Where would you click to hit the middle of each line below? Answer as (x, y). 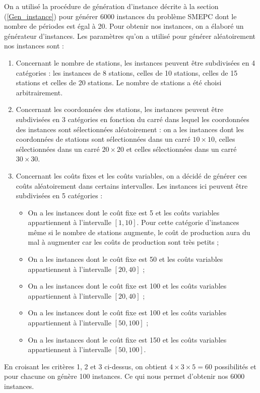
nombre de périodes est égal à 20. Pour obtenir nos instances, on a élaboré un (124, 26)
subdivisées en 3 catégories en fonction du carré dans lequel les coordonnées (133, 119)
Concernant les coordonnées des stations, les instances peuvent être (120, 109)
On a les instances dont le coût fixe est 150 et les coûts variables (127, 339)
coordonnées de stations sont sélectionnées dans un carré (103, 139)
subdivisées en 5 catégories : (59, 195)
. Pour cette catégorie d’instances (188, 222)
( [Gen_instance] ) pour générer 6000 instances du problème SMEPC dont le (120, 16)
